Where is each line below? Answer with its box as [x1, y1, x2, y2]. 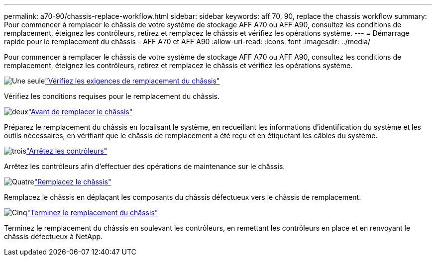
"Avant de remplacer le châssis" [28, 107, 133, 116]
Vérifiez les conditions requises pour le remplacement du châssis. [4, 92, 220, 100]
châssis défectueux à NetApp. [4, 232, 103, 241]
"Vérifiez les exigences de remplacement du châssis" [45, 77, 220, 85]
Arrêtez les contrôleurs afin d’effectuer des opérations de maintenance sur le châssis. [4, 162, 285, 171]
